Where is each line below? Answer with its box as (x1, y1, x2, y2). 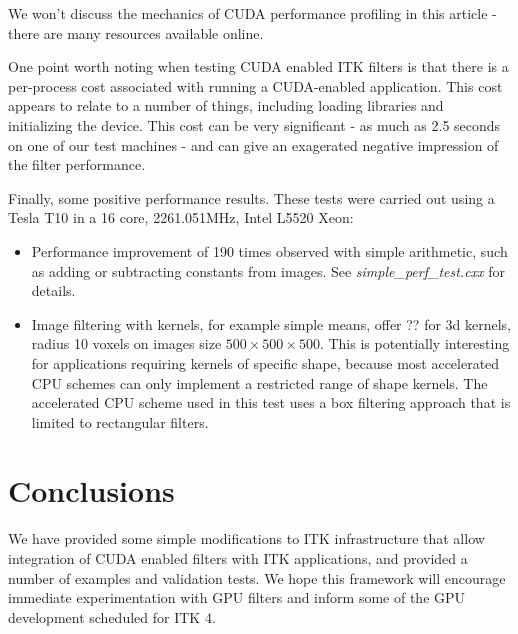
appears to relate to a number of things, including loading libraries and (8, 95, 444, 116)
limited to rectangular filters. (31, 411, 209, 432)
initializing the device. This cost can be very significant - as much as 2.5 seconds (8, 114, 501, 135)
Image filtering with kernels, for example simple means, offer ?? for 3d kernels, (31, 313, 512, 334)
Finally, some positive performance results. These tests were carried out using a (8, 187, 495, 208)
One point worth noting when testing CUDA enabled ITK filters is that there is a (8, 56, 509, 77)
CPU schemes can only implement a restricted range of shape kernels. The (31, 372, 488, 393)
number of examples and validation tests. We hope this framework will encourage (8, 567, 506, 588)
